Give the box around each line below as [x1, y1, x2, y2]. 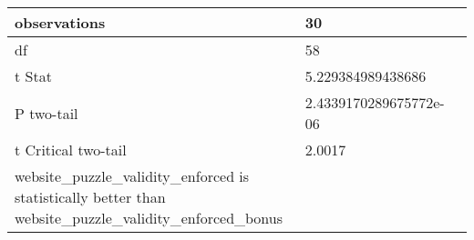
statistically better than [15, 186, 166, 207]
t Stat [15, 65, 52, 86]
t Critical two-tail [15, 139, 127, 160]
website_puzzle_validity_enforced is [15, 165, 250, 186]
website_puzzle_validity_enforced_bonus [15, 207, 283, 228]
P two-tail [15, 102, 78, 124]
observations [15, 12, 106, 33]
